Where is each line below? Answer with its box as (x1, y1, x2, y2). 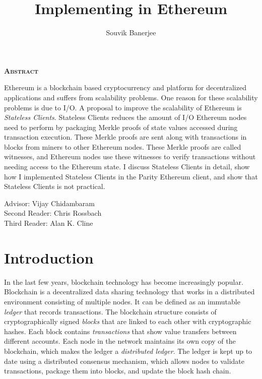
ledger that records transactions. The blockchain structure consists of (4, 306, 217, 317)
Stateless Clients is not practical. (4, 181, 105, 192)
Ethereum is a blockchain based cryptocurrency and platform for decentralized (4, 82, 246, 93)
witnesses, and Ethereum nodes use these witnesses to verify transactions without (4, 151, 256, 162)
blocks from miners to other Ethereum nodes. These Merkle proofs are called (4, 141, 241, 152)
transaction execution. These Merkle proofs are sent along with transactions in (4, 132, 247, 142)
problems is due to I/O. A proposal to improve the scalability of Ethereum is (4, 102, 242, 112)
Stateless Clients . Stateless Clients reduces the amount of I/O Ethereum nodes (4, 112, 247, 122)
